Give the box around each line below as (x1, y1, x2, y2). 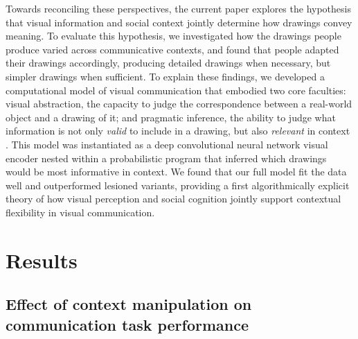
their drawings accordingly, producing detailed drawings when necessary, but (6, 55, 331, 70)
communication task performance (6, 313, 249, 335)
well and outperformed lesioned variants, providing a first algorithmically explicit (6, 177, 350, 192)
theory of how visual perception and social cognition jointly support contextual (6, 191, 341, 206)
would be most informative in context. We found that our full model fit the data (6, 164, 347, 179)
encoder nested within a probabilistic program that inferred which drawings (6, 150, 327, 165)
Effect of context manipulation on (6, 293, 252, 315)
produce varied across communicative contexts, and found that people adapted (6, 42, 339, 56)
